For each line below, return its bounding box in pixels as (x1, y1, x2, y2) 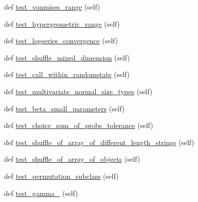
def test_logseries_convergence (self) (4, 35, 118, 46)
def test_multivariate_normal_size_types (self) (4, 86, 153, 96)
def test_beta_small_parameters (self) (4, 103, 125, 113)
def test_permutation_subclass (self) (4, 170, 119, 181)
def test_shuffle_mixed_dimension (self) (4, 52, 130, 62)
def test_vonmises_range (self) (4, 2, 100, 12)
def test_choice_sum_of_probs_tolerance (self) (4, 120, 153, 130)
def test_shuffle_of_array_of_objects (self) (4, 154, 140, 164)
